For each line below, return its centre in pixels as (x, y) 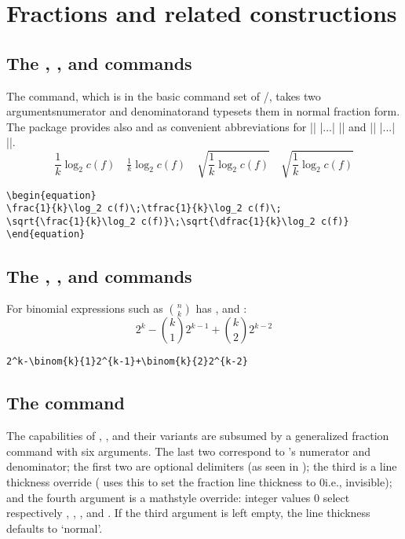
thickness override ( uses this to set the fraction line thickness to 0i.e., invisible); (199, 481)
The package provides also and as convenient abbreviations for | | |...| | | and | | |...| (201, 126)
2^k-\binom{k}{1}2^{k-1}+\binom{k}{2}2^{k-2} (127, 362)
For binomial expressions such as (85, 308)
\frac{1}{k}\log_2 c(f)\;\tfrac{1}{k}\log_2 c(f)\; (144, 209)
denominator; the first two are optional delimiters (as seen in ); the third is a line (202, 466)
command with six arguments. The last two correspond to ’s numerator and (189, 451)
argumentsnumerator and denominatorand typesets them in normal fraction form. (203, 111)
